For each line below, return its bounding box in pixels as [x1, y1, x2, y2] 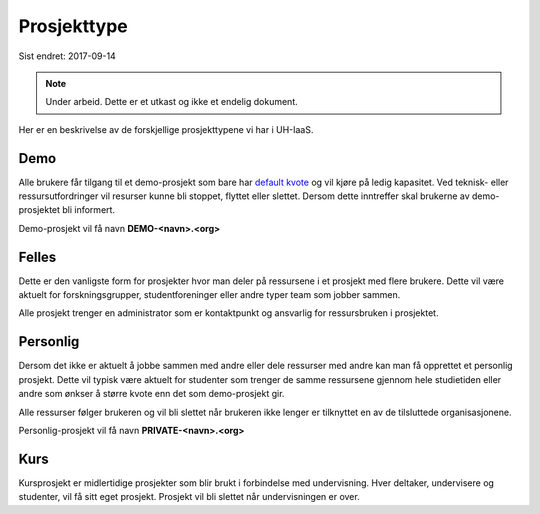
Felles [18, 248, 57, 265]
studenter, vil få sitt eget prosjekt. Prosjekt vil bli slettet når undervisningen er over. [18, 491, 360, 503]
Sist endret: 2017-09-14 [18, 50, 117, 62]
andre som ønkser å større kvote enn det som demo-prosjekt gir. [18, 388, 285, 400]
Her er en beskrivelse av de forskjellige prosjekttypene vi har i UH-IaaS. [18, 123, 314, 135]
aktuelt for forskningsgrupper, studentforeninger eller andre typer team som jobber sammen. [18, 289, 401, 301]
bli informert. [61, 204, 115, 216]
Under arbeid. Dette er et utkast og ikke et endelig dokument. [45, 96, 299, 108]
